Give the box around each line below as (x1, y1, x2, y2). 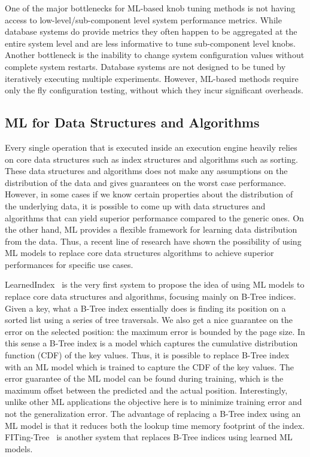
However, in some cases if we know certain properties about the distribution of (5, 188, 293, 200)
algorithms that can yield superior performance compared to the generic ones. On (5, 211, 304, 224)
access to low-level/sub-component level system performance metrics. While (5, 13, 282, 26)
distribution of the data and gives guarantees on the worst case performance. (5, 176, 286, 188)
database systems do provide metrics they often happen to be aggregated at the (5, 25, 297, 38)
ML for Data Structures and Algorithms (5, 113, 260, 132)
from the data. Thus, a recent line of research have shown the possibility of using (5, 234, 302, 247)
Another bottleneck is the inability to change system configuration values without (5, 48, 305, 61)
